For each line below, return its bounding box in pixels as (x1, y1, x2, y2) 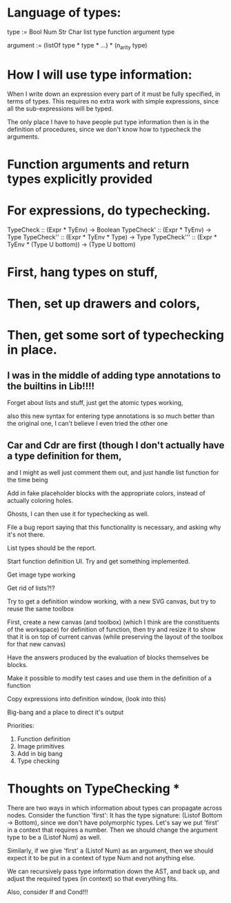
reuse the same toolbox (7, 604, 74, 613)
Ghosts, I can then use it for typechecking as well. (7, 509, 150, 518)
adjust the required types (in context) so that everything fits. (7, 874, 178, 882)
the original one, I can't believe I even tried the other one (7, 419, 168, 428)
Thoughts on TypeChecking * (7, 781, 181, 797)
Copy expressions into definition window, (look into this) (7, 695, 167, 703)
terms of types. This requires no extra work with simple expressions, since (7, 97, 219, 105)
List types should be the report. (7, 544, 97, 552)
